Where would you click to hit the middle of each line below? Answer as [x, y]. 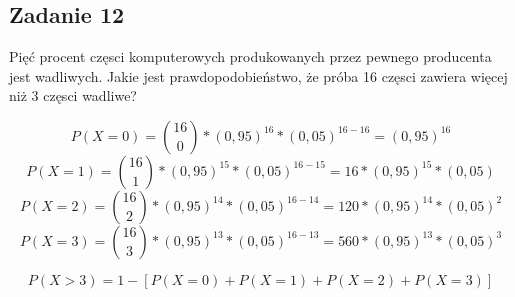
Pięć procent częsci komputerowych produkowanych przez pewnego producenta [250, 56]
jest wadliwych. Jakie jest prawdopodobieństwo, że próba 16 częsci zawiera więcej [258, 75]
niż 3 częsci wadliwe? [73, 95]
